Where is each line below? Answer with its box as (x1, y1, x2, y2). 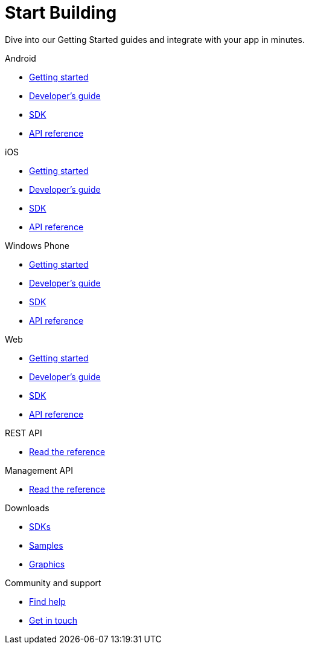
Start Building (5, 2, 117, 23)
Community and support (5, 577, 101, 588)
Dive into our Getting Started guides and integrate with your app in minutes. (5, 34, 305, 45)
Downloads (5, 502, 49, 513)
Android (5, 53, 36, 63)
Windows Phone (5, 240, 70, 251)
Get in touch (29, 615, 78, 625)
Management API (5, 465, 73, 476)
